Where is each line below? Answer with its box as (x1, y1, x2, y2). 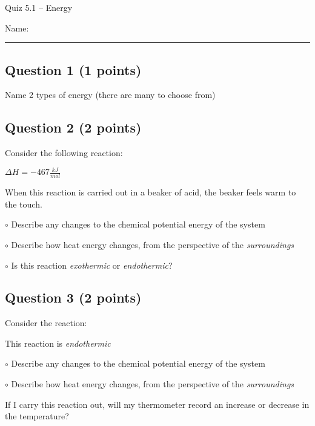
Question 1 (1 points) (5, 60, 142, 79)
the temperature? (5, 410, 69, 422)
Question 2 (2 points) (5, 118, 142, 137)
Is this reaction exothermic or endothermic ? (11, 258, 173, 271)
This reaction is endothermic (5, 336, 111, 349)
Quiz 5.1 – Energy (5, 1, 73, 13)
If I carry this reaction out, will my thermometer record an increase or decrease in (5, 398, 310, 410)
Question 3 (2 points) (5, 288, 142, 307)
